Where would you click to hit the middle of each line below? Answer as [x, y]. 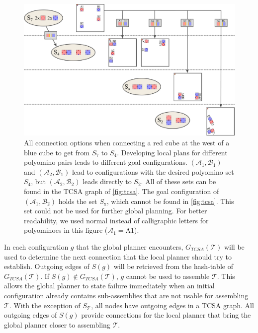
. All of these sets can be [178, 181]
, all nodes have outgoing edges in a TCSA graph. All [172, 305]
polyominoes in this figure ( [66, 230]
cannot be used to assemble [168, 276]
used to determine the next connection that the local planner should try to [118, 256]
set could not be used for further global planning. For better [116, 211]
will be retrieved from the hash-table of [173, 266]
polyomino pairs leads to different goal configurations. [106, 162]
